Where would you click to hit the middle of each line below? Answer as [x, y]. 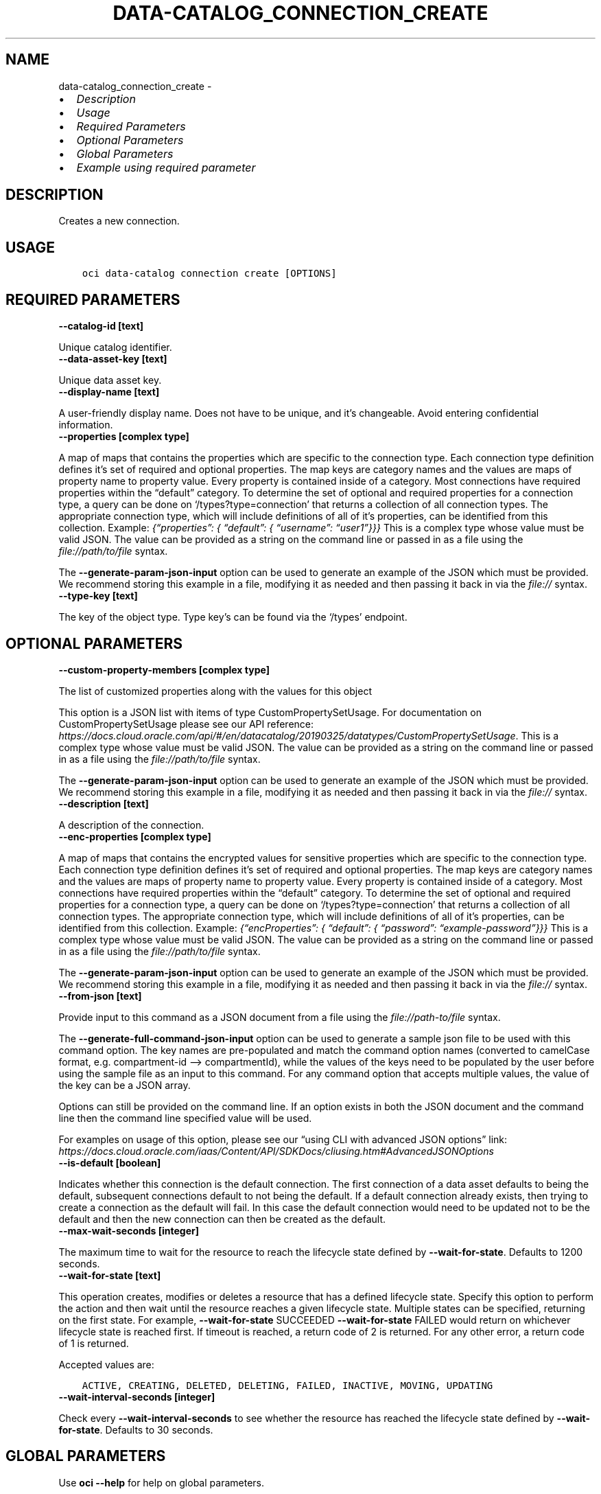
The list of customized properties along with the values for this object [215, 691]
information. [86, 425]
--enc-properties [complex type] [135, 836]
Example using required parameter [166, 167]
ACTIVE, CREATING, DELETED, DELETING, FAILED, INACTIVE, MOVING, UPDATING [287, 1385]
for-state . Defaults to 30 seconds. [136, 1429]
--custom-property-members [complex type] [164, 669]
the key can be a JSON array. [125, 1085]
